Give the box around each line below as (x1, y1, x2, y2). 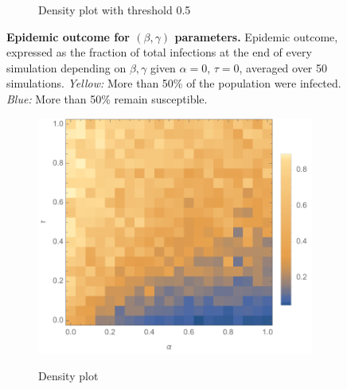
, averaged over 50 (239, 59, 328, 76)
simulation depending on (6, 59, 127, 76)
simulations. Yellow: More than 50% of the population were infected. (6, 75, 341, 91)
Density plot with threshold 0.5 (38, 2, 191, 18)
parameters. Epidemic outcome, (174, 28, 338, 45)
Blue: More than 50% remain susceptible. (6, 90, 208, 107)
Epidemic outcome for (6, 28, 130, 45)
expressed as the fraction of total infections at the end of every (6, 44, 312, 60)
